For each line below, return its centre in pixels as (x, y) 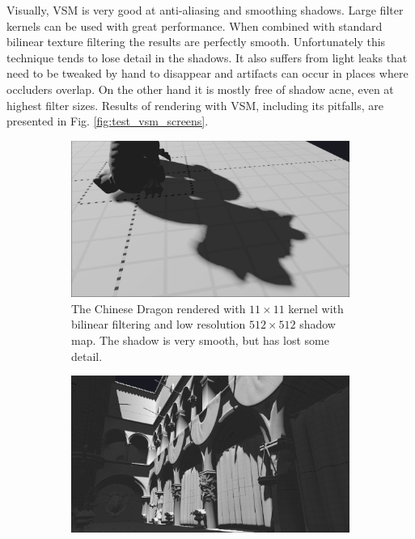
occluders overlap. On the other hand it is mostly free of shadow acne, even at (200, 89)
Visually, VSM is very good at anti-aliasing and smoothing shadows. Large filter (205, 10)
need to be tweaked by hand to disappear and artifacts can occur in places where (207, 73)
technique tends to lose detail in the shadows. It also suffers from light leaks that (207, 57)
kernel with (316, 308)
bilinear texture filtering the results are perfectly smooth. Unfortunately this (196, 42)
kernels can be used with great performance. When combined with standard (195, 25)
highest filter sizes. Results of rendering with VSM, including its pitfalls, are (195, 105)
